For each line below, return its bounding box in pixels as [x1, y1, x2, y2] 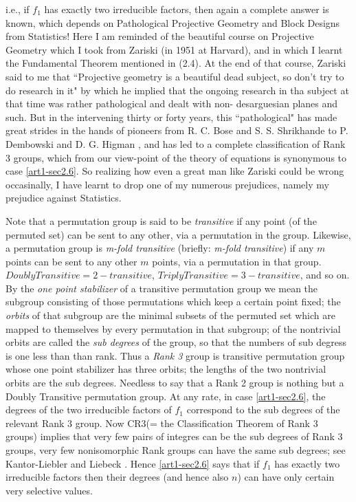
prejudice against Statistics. [5, 190, 122, 205]
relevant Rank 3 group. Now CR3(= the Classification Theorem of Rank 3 [5, 415, 318, 430]
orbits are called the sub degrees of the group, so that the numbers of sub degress [5, 335, 346, 349]
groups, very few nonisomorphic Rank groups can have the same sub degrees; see [5, 443, 346, 457]
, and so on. [300, 268, 350, 282]
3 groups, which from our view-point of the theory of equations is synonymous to [5, 150, 347, 164]
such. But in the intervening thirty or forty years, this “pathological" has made [5, 109, 337, 124]
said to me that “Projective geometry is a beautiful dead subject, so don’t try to [5, 69, 344, 83]
